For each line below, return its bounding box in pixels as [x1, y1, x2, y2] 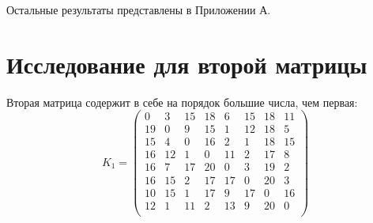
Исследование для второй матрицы [6, 47, 367, 80]
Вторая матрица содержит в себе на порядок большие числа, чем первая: [6, 93, 358, 110]
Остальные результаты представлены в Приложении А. [6, 2, 271, 17]
